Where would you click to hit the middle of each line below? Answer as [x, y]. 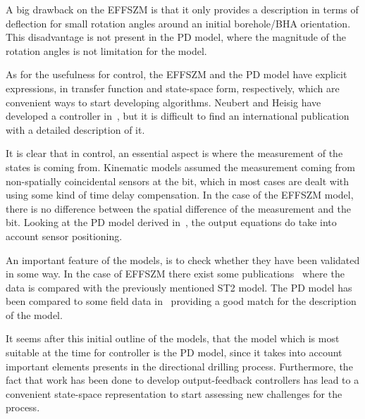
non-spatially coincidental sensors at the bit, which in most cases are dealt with [178, 181]
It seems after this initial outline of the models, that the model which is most [173, 338]
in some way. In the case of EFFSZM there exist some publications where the [175, 274]
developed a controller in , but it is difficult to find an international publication [178, 116]
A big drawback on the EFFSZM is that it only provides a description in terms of [182, 9]
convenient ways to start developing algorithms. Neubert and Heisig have [163, 102]
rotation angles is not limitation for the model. [106, 50]
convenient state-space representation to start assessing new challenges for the [174, 393]
